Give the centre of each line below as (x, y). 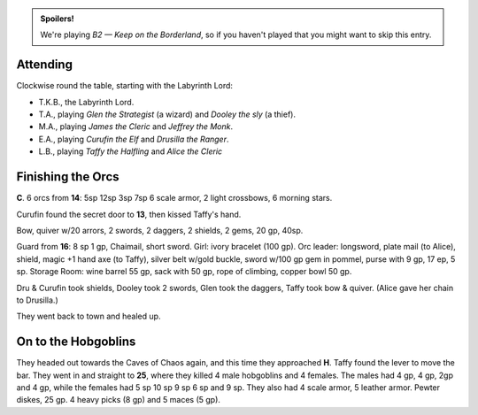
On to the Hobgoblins (76, 342)
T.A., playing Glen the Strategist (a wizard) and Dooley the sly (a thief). (167, 114)
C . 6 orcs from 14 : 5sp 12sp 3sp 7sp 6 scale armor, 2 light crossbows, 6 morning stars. (174, 198)
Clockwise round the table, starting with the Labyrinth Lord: (125, 86)
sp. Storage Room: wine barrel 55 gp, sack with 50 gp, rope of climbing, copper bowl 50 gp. (184, 272)
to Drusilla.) (37, 300)
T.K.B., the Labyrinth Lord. (86, 102)
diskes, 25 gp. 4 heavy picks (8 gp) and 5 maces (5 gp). (119, 400)
